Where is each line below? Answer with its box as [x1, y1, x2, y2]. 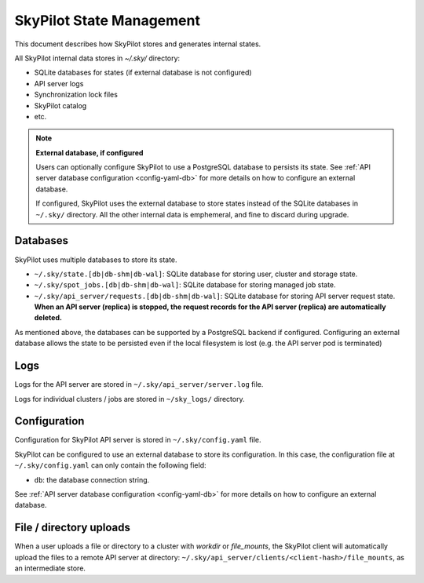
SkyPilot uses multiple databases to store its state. [14, 255, 177, 264]
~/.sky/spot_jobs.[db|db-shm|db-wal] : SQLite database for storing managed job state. [34, 280, 337, 290]
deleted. [34, 313, 63, 322]
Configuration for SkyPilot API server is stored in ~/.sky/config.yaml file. [14, 435, 262, 445]
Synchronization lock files [34, 90, 118, 100]
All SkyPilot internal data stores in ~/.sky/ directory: [14, 53, 181, 63]
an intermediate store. [14, 563, 86, 573]
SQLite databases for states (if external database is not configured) [34, 67, 252, 78]
